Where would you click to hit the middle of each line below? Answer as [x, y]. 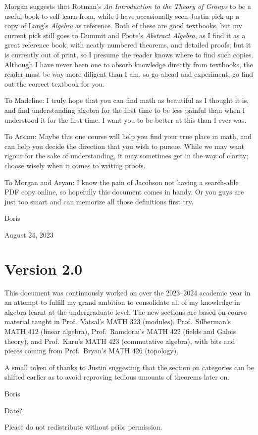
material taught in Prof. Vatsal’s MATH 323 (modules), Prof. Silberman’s [118, 321]
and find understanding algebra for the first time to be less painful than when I [125, 110]
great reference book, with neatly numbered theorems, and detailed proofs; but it [128, 45]
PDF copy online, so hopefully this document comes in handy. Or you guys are [124, 192]
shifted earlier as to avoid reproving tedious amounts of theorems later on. [117, 377]
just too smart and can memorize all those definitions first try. [99, 201]
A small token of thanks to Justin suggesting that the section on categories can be [129, 367]
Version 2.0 [44, 268]
